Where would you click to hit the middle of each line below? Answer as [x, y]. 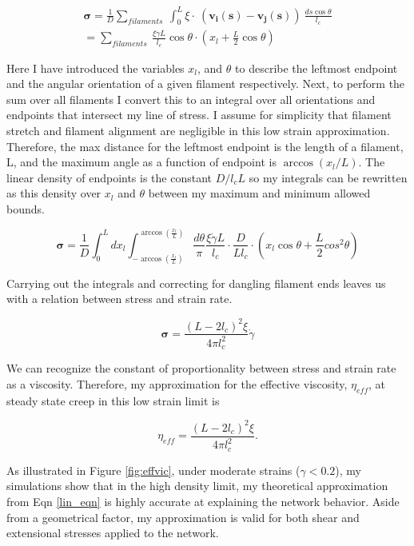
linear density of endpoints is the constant [109, 177]
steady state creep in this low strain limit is [113, 400]
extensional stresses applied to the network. [113, 533]
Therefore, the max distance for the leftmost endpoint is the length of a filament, [205, 146]
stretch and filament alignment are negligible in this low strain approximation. [198, 130]
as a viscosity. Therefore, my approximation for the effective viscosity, [177, 383]
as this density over [54, 193]
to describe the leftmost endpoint [316, 68]
